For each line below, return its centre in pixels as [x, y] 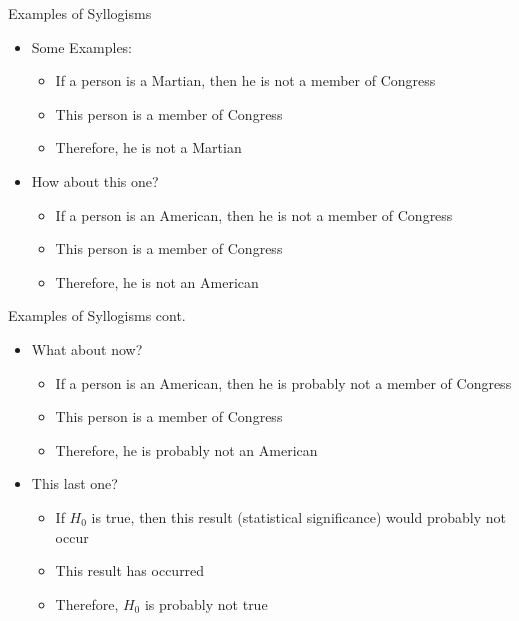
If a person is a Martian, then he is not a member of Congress [245, 80]
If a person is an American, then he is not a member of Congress [254, 214]
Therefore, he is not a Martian [148, 147]
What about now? [87, 348]
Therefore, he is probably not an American [186, 449]
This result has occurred [130, 570]
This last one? [74, 483]
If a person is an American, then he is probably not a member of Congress [283, 382]
